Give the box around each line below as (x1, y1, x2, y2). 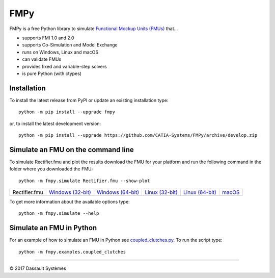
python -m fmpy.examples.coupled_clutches (18, 249, 126, 255)
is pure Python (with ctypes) (22, 70, 81, 77)
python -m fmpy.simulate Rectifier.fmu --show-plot (18, 178, 150, 184)
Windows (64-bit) (97, 189, 140, 196)
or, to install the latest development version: (9, 120, 101, 127)
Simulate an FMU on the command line (9, 145, 134, 154)
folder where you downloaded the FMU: (9, 166, 93, 172)
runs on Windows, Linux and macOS (22, 49, 99, 55)
